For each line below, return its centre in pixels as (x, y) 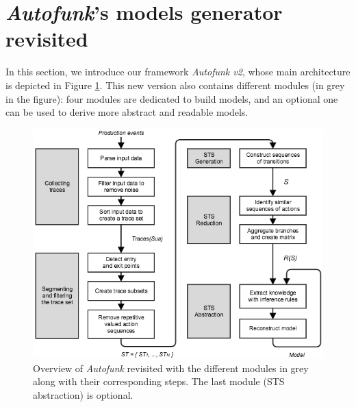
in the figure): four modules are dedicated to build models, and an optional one (172, 98)
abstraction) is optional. (83, 394)
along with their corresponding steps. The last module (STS (159, 381)
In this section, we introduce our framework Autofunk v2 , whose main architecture (178, 72)
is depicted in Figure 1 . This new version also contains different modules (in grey (175, 85)
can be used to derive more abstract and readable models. (127, 112)
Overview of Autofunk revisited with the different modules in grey (171, 368)
